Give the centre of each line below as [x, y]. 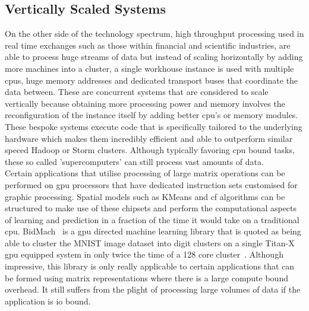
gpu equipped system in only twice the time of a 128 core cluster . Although [144, 254]
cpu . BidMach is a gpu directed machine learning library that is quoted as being [153, 231]
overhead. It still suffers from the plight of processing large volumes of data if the [153, 289]
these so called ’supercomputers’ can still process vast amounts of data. [134, 161]
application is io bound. [48, 301]
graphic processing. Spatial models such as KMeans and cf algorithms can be [145, 196]
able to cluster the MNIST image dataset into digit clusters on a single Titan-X [150, 242]
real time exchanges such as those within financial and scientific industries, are [148, 45]
